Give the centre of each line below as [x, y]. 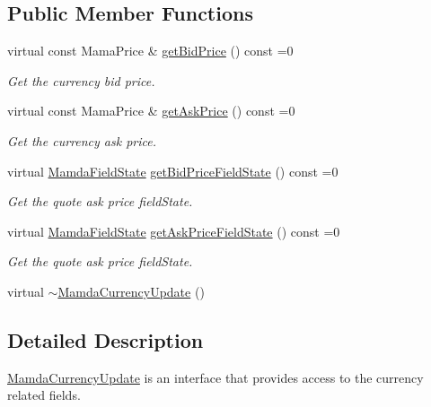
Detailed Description [106, 339]
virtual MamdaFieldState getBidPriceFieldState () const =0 [173, 171]
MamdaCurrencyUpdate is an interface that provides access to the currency [215, 377]
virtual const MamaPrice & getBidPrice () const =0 [150, 51]
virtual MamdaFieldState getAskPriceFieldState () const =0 [174, 231]
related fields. [44, 395]
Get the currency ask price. [82, 140]
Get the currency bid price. [81, 80]
